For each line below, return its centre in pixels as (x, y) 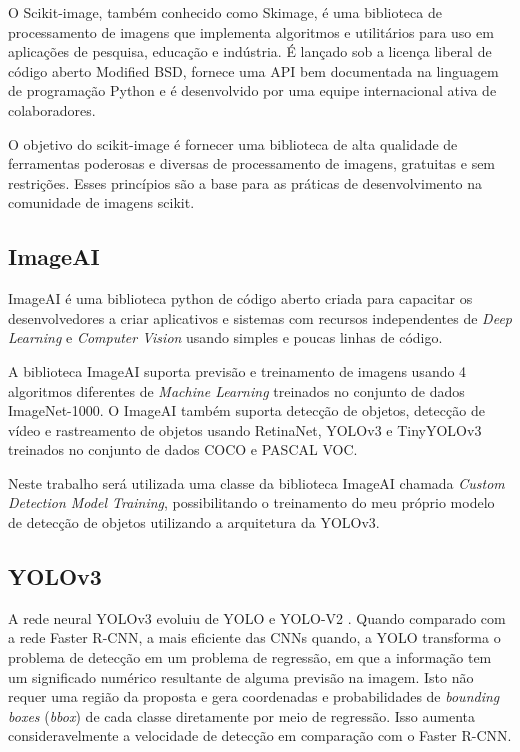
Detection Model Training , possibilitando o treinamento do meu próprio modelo (251, 502)
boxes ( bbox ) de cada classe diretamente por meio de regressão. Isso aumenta (242, 715)
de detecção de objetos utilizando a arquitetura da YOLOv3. (194, 522)
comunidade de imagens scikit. (101, 202)
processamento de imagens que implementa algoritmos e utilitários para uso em (251, 31)
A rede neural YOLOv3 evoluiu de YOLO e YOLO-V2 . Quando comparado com (257, 617)
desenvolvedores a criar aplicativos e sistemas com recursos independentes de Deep (260, 317)
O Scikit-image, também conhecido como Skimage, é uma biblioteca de (225, 12)
